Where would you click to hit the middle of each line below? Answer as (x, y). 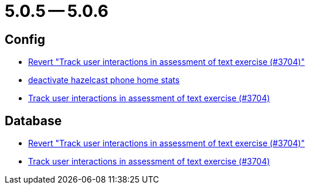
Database (33, 121)
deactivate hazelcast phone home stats (104, 80)
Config (25, 39)
